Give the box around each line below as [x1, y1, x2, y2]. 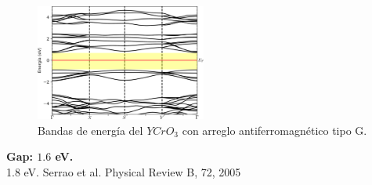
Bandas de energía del [38, 122, 143, 138]
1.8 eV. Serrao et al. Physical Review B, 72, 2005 [6, 164, 241, 180]
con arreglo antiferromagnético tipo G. [182, 122, 367, 138]
